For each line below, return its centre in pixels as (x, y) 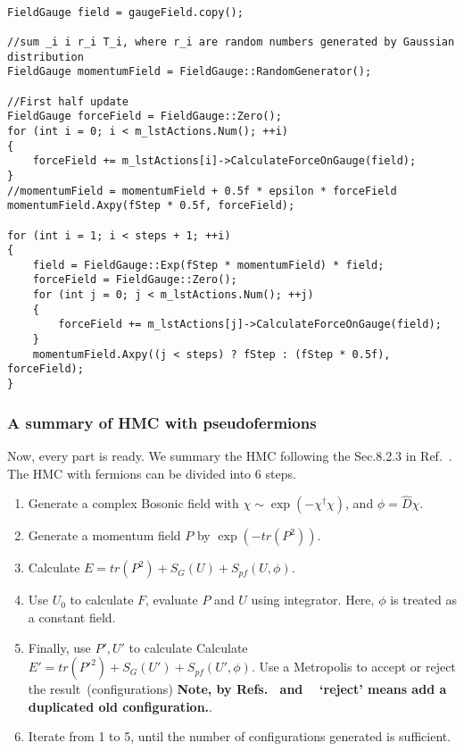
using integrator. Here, (313, 600)
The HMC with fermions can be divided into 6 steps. (152, 473)
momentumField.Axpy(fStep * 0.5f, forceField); (151, 206)
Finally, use (59, 647)
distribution (46, 57)
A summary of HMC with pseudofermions (162, 422)
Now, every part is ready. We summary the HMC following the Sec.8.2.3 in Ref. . (230, 455)
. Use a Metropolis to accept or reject (353, 667)
